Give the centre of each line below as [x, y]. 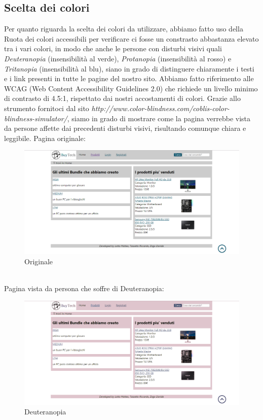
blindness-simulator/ [36, 118]
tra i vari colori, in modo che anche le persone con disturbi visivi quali [113, 48]
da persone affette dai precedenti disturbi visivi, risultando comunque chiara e [125, 128]
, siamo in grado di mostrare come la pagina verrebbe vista [159, 118]
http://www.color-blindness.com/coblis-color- [160, 108]
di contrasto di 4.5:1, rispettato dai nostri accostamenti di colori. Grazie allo [122, 98]
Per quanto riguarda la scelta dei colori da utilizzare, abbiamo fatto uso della [124, 29]
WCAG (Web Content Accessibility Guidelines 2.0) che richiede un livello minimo [131, 88]
